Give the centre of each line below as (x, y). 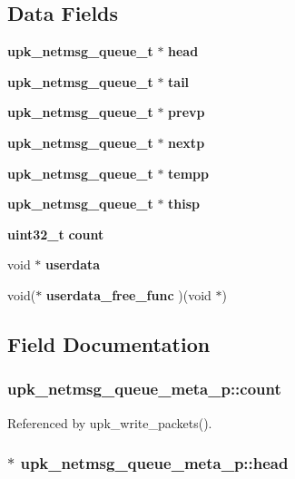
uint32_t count (56, 234)
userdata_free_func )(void (128, 294)
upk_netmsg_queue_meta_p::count (144, 389)
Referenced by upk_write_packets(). (110, 422)
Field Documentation (109, 343)
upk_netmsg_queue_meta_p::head (154, 463)
